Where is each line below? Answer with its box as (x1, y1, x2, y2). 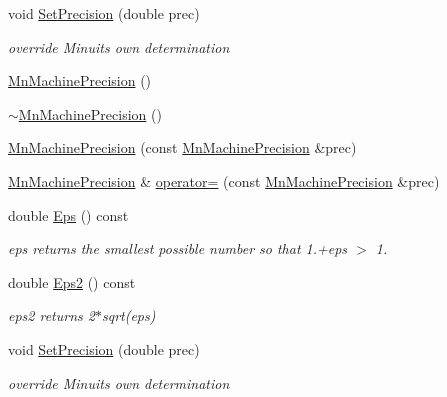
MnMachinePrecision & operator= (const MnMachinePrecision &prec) (8, 170, 440, 191)
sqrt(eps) (101, 305, 156, 326)
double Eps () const (8, 204, 129, 225)
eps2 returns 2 (8, 305, 95, 326)
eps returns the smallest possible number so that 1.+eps (8, 238, 348, 259)
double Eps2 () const (8, 271, 136, 292)
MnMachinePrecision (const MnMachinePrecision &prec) (8, 137, 357, 158)
